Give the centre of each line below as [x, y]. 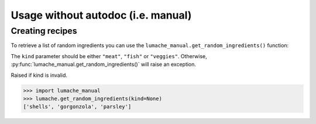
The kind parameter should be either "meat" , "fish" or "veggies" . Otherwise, [109, 56]
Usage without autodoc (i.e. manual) [101, 15]
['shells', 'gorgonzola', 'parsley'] [77, 107]
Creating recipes [44, 31]
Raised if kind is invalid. [39, 75]
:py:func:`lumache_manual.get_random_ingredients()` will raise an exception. [103, 65]
